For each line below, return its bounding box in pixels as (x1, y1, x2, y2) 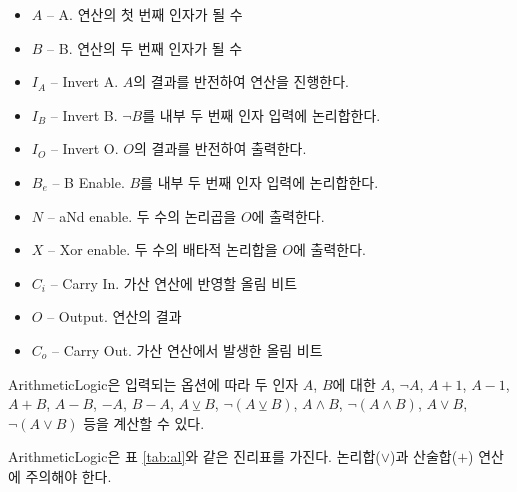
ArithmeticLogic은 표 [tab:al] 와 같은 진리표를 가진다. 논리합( (8, 446, 381, 467)
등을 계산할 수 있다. (83, 412, 205, 433)
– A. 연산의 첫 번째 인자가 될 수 (46, 4, 243, 24)
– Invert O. (50, 138, 119, 159)
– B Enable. (52, 171, 125, 192)
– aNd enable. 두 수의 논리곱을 (47, 205, 237, 226)
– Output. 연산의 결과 (47, 306, 182, 327)
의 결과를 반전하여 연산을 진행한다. (133, 71, 349, 92)
